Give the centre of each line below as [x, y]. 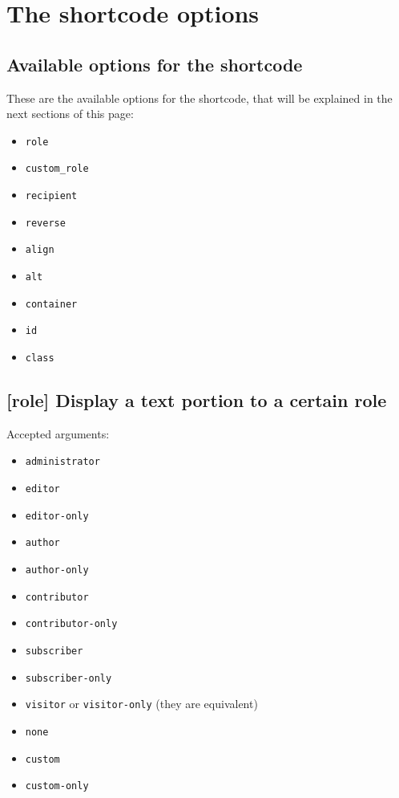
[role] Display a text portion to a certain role [197, 400]
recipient [51, 196]
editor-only [57, 516]
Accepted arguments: [58, 433]
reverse [45, 223]
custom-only [57, 786]
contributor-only [71, 624]
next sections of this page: [70, 114]
